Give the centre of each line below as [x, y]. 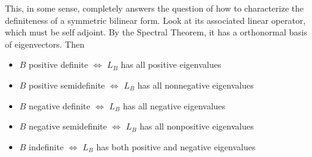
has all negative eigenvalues [174, 105]
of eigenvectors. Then [45, 44]
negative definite [60, 105]
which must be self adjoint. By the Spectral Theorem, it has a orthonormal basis [156, 32]
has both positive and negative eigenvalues [176, 146]
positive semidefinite [67, 85]
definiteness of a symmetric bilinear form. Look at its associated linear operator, [155, 20]
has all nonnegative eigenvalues [195, 85]
